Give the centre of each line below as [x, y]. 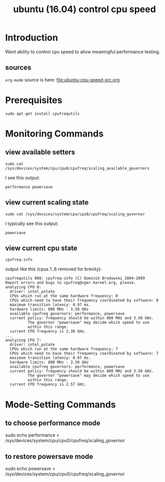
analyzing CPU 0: [23, 287]
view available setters [40, 152]
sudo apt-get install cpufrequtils [43, 114]
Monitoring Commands [55, 134]
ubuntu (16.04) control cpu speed [85, 9]
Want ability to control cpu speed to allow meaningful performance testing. [83, 52]
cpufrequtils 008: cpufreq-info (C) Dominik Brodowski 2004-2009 [75, 278]
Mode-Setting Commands [61, 404]
